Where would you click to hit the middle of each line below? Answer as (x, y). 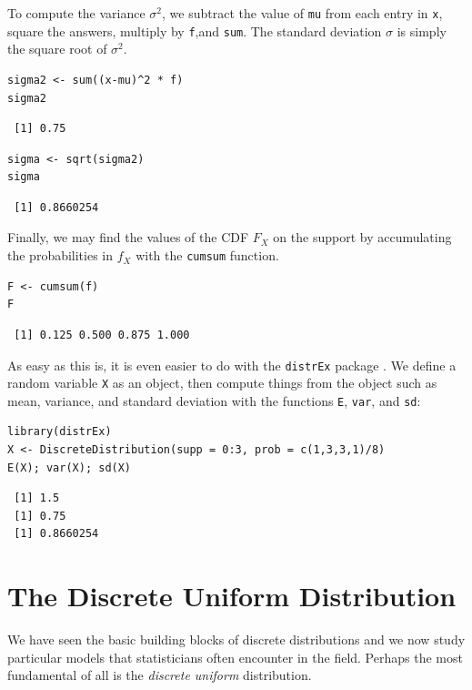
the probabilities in (60, 255)
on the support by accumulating (362, 237)
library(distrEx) (60, 432)
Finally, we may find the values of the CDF (128, 237)
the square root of (57, 49)
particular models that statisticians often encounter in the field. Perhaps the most (235, 657)
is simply (422, 30)
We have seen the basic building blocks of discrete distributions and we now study (236, 639)
